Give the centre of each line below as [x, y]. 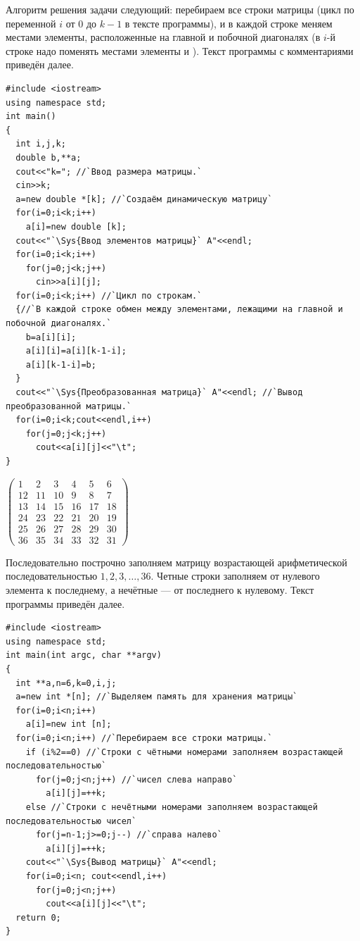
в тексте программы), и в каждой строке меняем [229, 23]
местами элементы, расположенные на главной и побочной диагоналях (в [163, 37]
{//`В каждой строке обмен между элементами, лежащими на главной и [179, 310]
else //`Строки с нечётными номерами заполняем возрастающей [172, 807]
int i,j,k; [41, 144]
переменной [31, 23]
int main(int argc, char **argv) [84, 655]
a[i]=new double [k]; [76, 226]
